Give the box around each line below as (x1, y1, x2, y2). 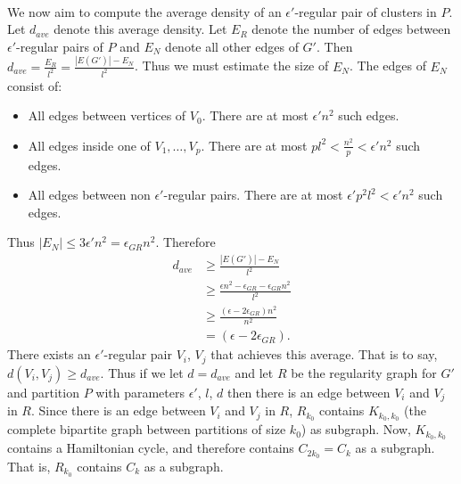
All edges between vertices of (28, 106, 186, 125)
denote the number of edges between (251, 20, 451, 38)
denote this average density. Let (54, 20, 227, 38)
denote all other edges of (165, 37, 299, 55)
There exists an (7, 345, 91, 364)
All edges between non (28, 185, 151, 204)
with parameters (95, 382, 185, 401)
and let (235, 363, 274, 381)
